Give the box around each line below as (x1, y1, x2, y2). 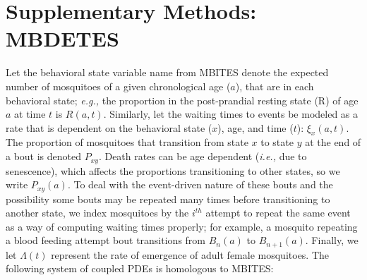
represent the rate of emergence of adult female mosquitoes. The (51, 247, 330, 262)
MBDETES (6, 24, 119, 53)
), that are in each (235, 78, 314, 93)
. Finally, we (305, 233, 359, 248)
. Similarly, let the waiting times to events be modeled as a (103, 106, 359, 121)
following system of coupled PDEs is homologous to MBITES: (6, 261, 274, 276)
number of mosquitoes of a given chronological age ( (6, 78, 231, 93)
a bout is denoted (6, 149, 82, 164)
